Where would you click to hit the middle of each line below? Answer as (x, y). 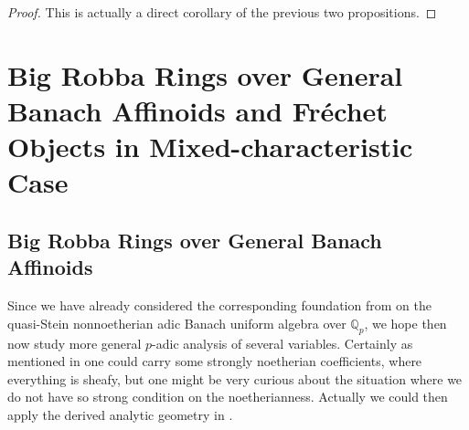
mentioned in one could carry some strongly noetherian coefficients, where (215, 361)
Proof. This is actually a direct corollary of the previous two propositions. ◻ (222, 12)
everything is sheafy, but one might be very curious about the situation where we (235, 378)
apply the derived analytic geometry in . (120, 414)
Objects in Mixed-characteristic (210, 147)
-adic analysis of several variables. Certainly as (282, 343)
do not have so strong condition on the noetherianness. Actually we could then (228, 397)
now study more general (75, 343)
